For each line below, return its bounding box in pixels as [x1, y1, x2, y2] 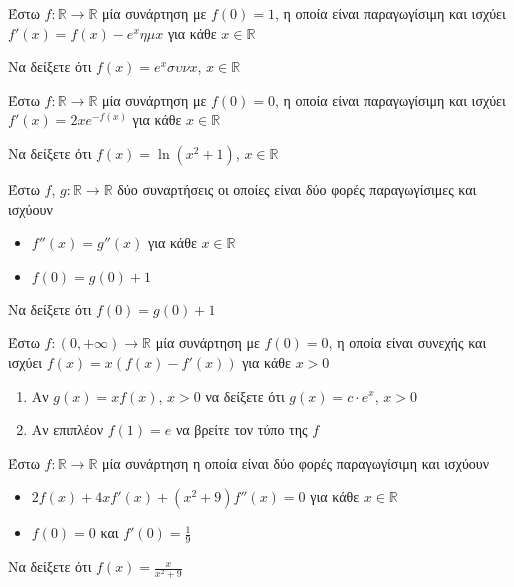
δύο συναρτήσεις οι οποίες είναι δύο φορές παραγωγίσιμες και [117, 178, 477, 199]
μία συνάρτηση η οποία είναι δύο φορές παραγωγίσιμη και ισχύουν [102, 452, 490, 473]
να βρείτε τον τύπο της [175, 419, 308, 440]
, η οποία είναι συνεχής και [328, 332, 487, 353]
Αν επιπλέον [31, 419, 104, 440]
